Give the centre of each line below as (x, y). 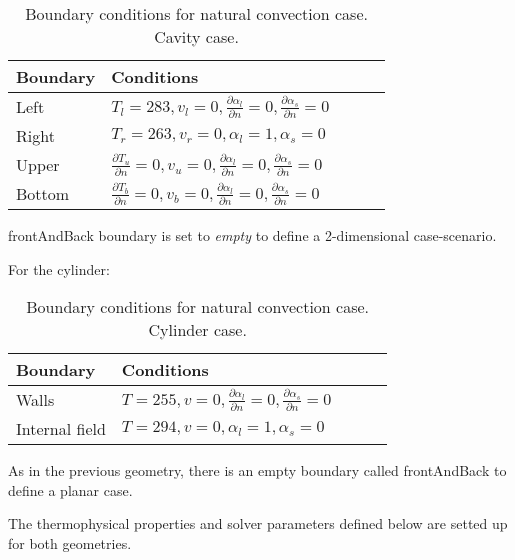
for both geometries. (70, 542)
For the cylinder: (59, 268)
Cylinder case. (197, 330)
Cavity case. (196, 36)
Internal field (61, 429)
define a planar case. (70, 489)
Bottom (43, 193)
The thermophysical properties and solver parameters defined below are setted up (258, 523)
